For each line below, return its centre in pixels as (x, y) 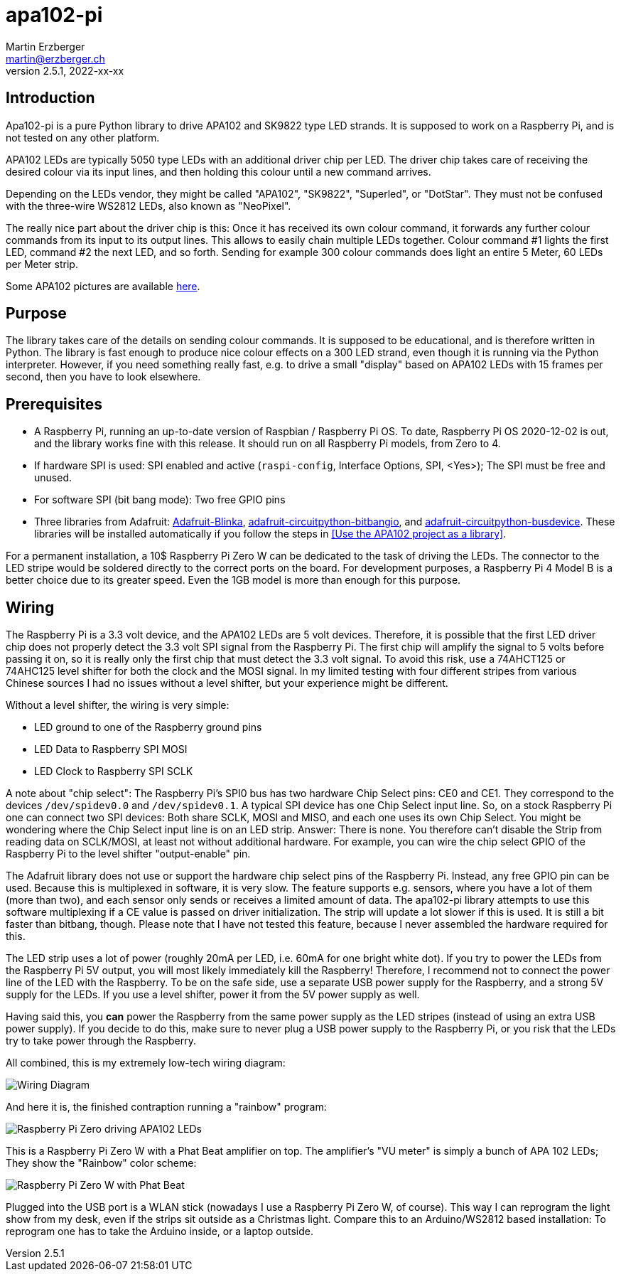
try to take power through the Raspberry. (101, 1041)
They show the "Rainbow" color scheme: (101, 1163)
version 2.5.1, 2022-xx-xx (65, 70)
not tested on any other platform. (83, 137)
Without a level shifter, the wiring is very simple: (118, 705)
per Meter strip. (42, 264)
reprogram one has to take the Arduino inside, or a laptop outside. (160, 1231)
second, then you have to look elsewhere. (103, 377)
